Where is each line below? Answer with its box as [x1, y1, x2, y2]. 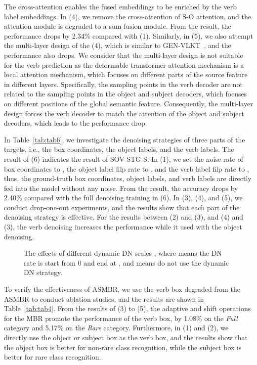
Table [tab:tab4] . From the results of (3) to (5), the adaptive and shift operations [4, 303, 251, 314]
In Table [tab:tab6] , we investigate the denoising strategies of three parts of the [4, 134, 245, 144]
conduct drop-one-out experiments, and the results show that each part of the [4, 202, 240, 212]
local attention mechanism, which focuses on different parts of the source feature [4, 69, 248, 80]
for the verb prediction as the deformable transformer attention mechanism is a [4, 59, 244, 70]
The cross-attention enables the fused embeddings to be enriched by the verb [4, 1, 237, 11]
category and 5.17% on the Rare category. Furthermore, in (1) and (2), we [4, 322, 229, 333]
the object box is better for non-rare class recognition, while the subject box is [4, 342, 242, 352]
